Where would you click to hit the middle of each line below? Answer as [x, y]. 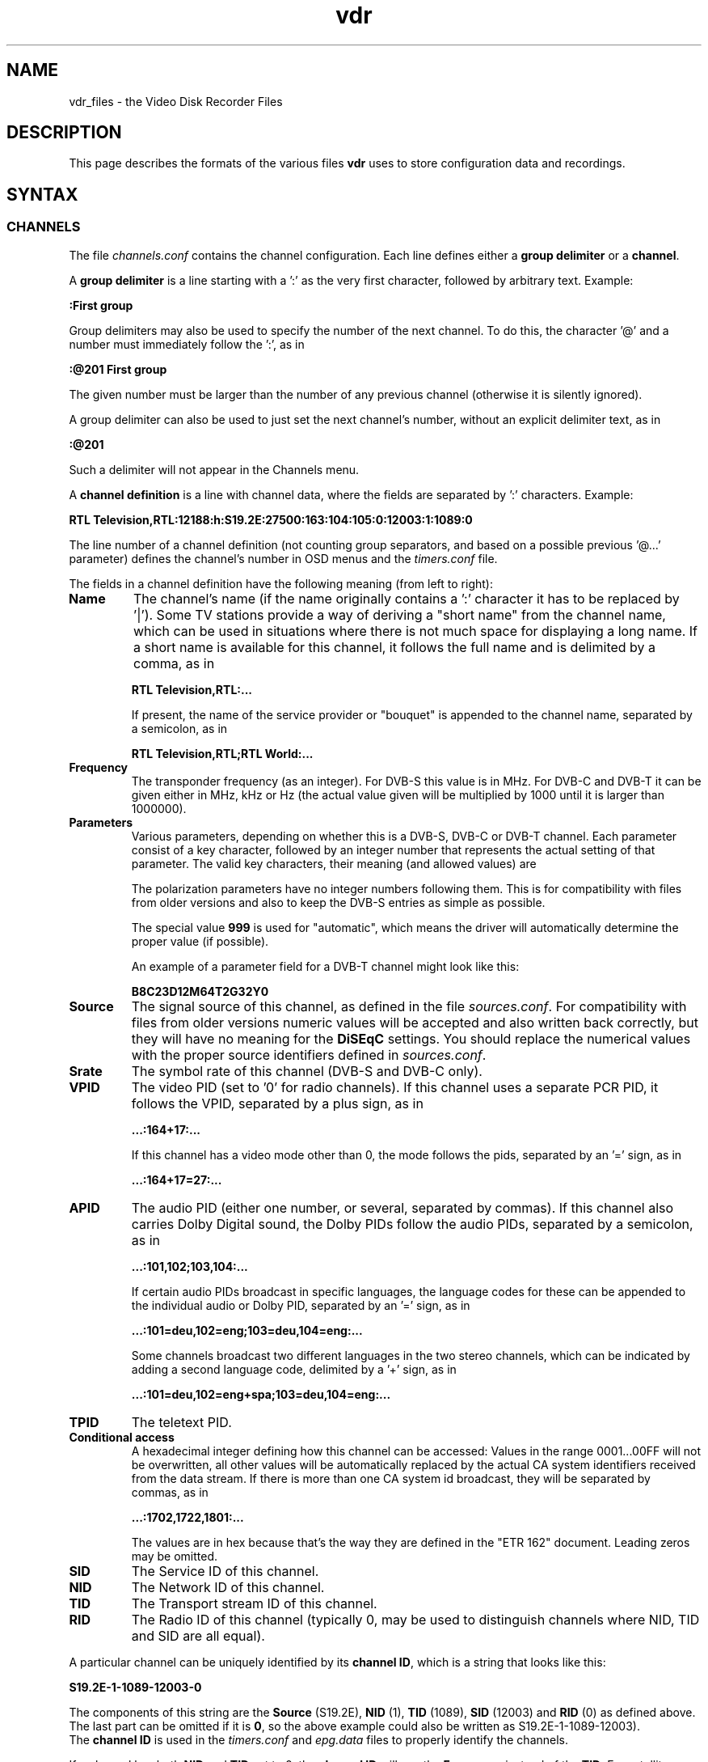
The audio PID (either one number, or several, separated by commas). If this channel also [402, 1207]
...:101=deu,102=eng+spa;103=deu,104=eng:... [261, 1394]
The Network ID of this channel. [228, 1587]
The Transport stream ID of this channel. [254, 1603]
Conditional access [122, 1437]
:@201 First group [118, 369]
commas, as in [170, 1492]
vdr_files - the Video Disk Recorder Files [176, 101]
